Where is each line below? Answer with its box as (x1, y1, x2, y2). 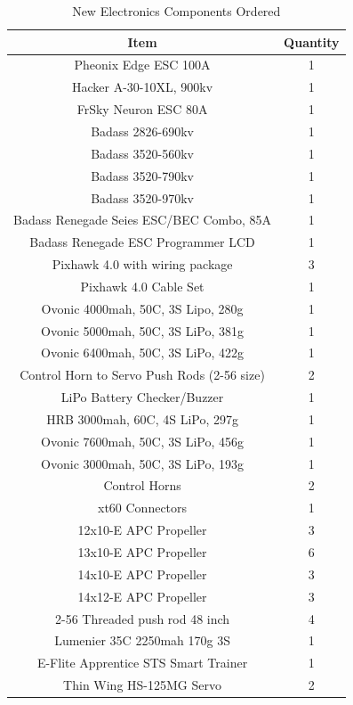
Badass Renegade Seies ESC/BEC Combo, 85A (13, 210, 272, 229)
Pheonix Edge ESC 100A (74, 55, 211, 74)
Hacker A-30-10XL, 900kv (72, 78, 213, 96)
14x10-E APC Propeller (77, 564, 207, 583)
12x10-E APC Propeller (77, 521, 207, 539)
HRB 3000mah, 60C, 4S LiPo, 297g (46, 409, 238, 428)
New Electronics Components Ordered (72, 2, 281, 20)
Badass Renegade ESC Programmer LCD (29, 233, 255, 251)
